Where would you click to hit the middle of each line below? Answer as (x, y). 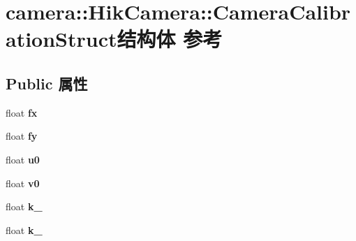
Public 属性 (47, 83)
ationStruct (61, 39)
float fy (22, 136)
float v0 (23, 183)
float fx (22, 112)
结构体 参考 (170, 39)
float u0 (23, 159)
